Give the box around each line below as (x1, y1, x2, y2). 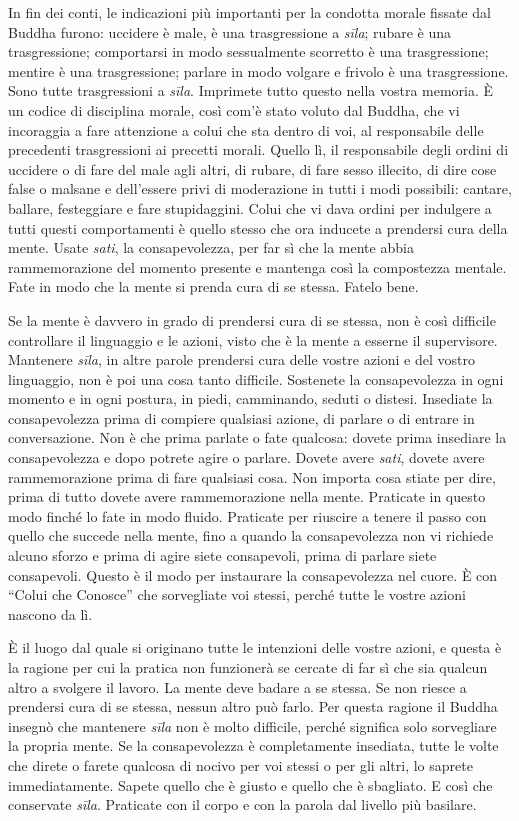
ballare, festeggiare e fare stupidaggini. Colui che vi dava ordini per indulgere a (8, 197, 492, 218)
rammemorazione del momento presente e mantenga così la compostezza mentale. (8, 256, 507, 277)
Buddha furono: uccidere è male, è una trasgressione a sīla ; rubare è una (8, 21, 451, 42)
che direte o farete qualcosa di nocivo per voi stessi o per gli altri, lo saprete (8, 754, 473, 775)
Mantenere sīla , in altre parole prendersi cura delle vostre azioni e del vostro (8, 349, 475, 370)
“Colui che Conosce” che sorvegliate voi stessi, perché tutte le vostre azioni (8, 584, 466, 605)
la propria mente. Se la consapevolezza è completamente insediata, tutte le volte (8, 735, 499, 756)
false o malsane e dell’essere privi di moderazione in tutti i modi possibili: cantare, (8, 178, 512, 199)
